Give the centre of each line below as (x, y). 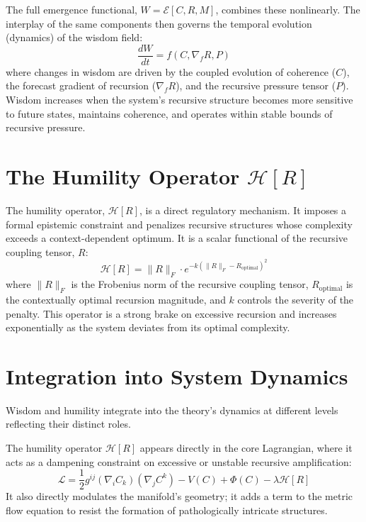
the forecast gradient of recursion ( (81, 85)
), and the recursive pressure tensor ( (256, 85)
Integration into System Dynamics (177, 376)
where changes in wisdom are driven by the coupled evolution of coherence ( (171, 71)
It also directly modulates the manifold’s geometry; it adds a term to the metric (179, 496)
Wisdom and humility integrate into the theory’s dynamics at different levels (172, 410)
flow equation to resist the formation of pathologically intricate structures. (167, 510)
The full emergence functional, (72, 9)
